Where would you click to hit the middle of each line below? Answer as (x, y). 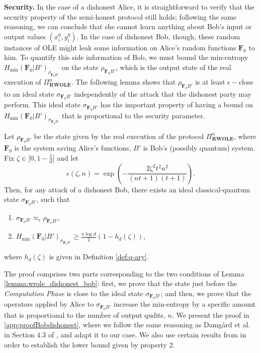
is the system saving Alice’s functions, (73, 148)
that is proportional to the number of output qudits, (85, 314)
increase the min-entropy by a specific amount (185, 304)
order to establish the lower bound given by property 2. (90, 344)
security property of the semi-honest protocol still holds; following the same (120, 16)
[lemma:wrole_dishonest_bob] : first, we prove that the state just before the (121, 283)
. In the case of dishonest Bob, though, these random (158, 36)
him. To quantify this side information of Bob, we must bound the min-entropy (126, 57)
